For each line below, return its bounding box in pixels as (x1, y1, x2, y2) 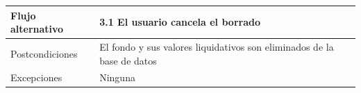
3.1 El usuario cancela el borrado (99, 15, 260, 29)
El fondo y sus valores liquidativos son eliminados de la (99, 39, 334, 53)
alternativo (10, 22, 64, 36)
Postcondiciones (10, 46, 78, 60)
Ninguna (99, 70, 135, 85)
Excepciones (10, 70, 62, 85)
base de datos (99, 53, 157, 67)
